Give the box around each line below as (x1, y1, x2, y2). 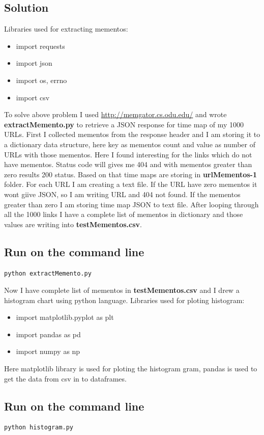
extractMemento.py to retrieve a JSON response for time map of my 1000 (4, 119, 244, 129)
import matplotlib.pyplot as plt (16, 312, 114, 322)
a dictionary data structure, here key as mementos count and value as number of (4, 139, 255, 149)
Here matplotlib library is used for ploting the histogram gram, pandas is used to (4, 363, 257, 374)
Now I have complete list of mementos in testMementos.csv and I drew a (4, 285, 240, 295)
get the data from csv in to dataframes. (4, 373, 127, 384)
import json (16, 58, 52, 68)
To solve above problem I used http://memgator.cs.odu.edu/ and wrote (4, 109, 227, 120)
